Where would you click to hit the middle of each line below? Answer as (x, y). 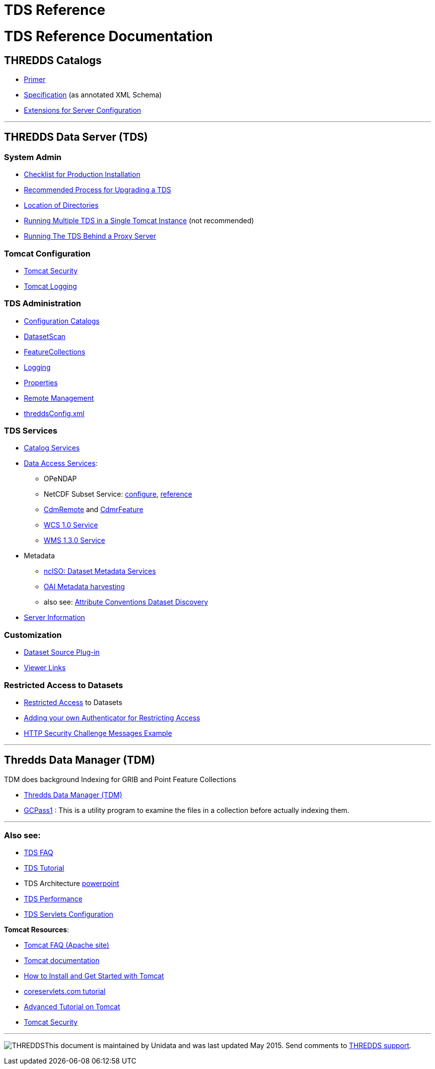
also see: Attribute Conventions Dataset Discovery (126, 602)
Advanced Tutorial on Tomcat (72, 1007)
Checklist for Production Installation (82, 175)
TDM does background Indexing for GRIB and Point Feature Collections (120, 779)
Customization (33, 635)
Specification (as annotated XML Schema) (93, 94)
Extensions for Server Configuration (83, 110)
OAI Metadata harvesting (84, 587)
